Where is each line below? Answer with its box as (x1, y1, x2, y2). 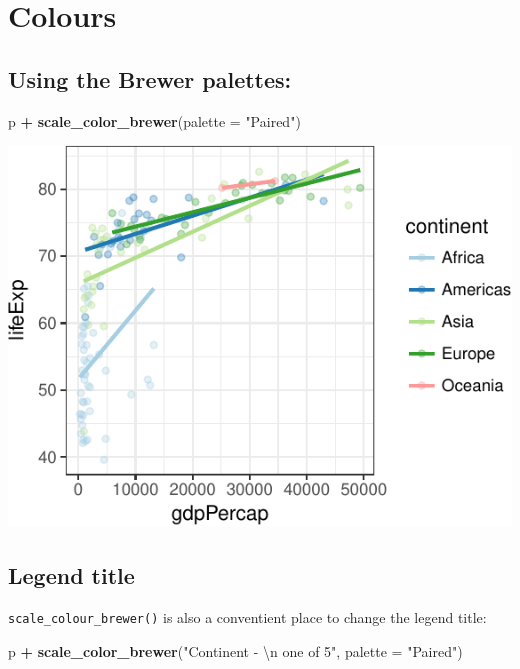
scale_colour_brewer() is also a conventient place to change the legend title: (8, 607, 487, 628)
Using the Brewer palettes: (8, 63, 292, 94)
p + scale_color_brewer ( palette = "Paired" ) (8, 110, 301, 131)
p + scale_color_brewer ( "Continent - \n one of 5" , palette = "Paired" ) (8, 640, 463, 661)
